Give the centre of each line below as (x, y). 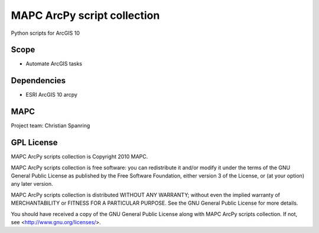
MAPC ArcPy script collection (85, 15)
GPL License (34, 142)
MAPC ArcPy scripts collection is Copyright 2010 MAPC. (79, 157)
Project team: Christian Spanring (51, 126)
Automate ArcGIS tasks (54, 64)
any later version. (32, 184)
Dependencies (38, 81)
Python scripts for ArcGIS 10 (45, 33)
